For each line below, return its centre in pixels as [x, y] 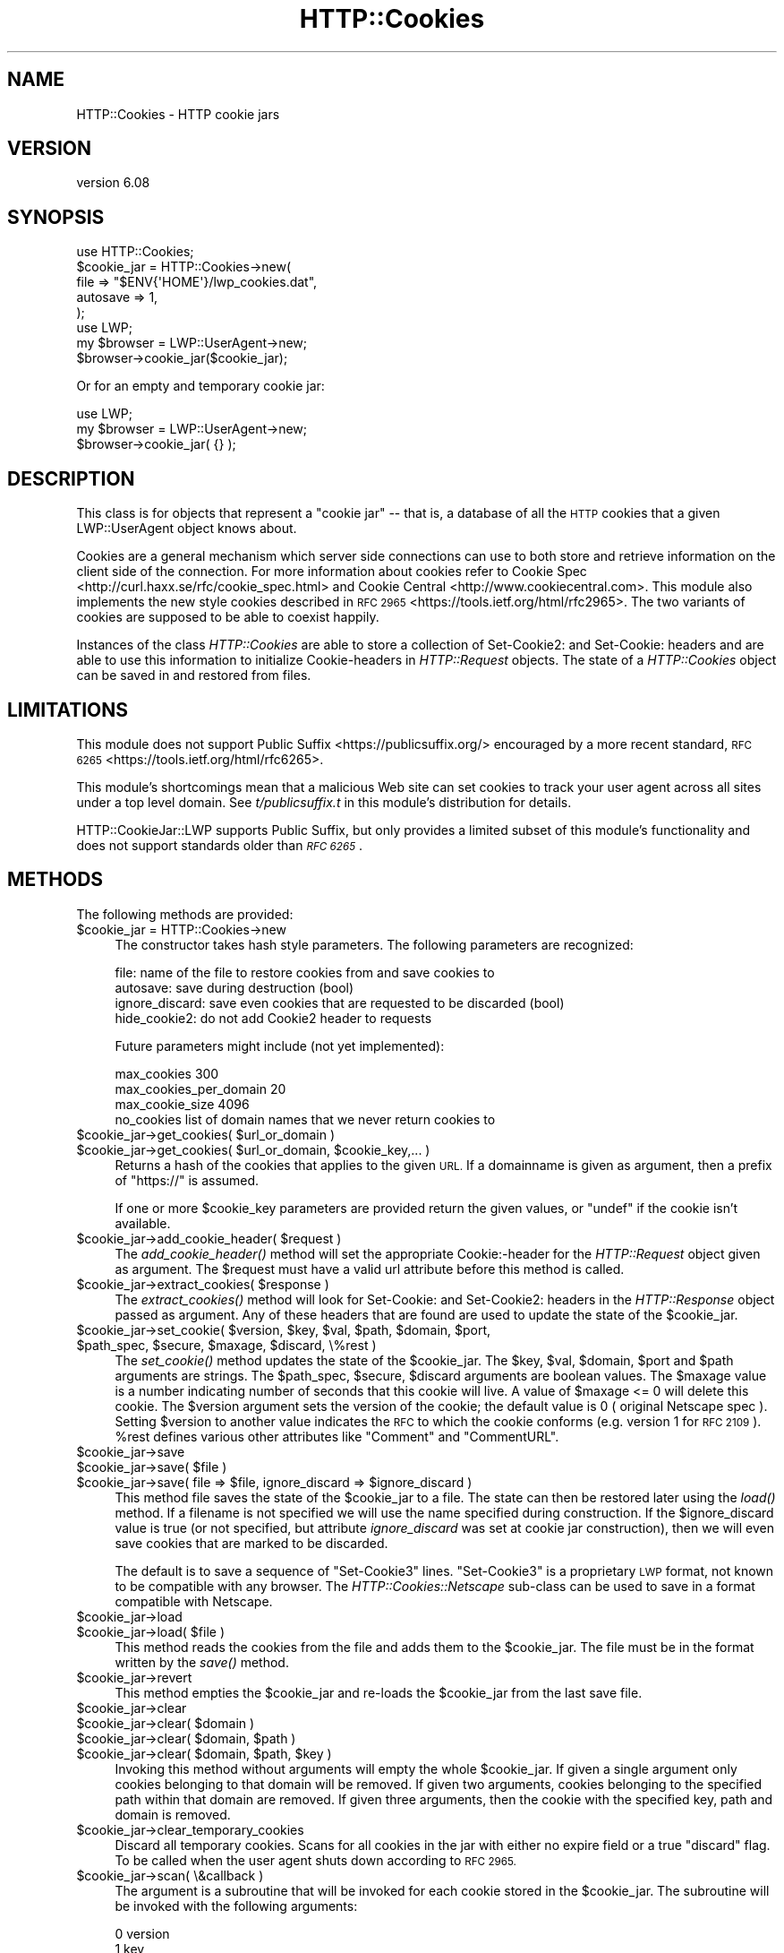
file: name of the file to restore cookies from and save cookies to [305, 972]
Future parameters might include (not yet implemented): [280, 1045]
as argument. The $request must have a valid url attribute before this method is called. [370, 1269]
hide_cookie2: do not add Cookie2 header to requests [273, 1018]
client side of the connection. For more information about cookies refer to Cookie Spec [332, 572]
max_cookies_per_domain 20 [200, 1088]
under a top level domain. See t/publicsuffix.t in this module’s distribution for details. [324, 802]
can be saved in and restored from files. [194, 675]
